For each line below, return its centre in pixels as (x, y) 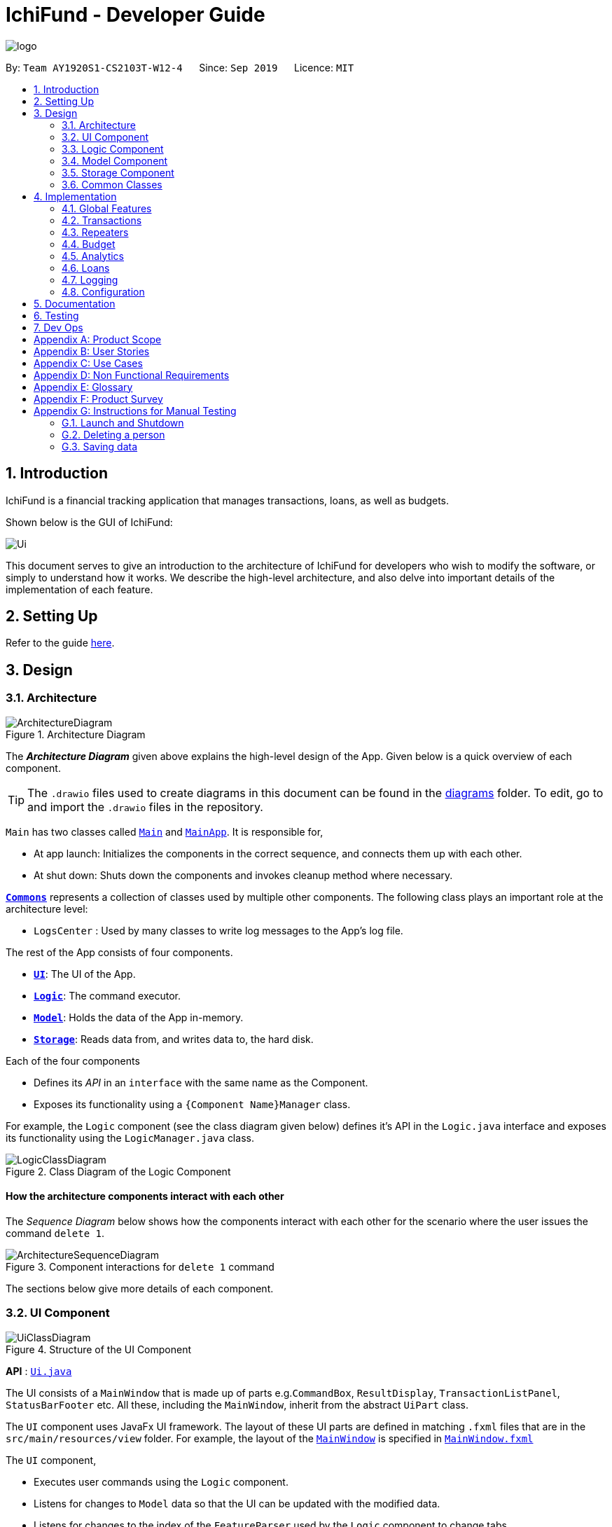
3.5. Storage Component (118, 172)
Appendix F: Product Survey (98, 399)
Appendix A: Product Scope (98, 339)
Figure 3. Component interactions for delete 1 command (140, 1266)
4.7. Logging (90, 279)
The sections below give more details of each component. (140, 1288)
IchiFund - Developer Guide (135, 15)
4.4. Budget (89, 244)
